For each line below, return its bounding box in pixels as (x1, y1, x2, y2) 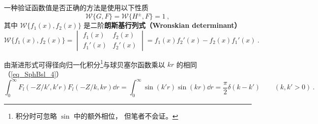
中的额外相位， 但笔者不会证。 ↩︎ (74, 110, 178, 121)
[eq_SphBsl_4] (11, 68, 57, 79)
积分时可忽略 (15, 110, 57, 121)
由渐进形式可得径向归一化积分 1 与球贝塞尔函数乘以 (4, 58, 165, 69)
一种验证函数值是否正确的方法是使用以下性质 (4, 2, 148, 12)
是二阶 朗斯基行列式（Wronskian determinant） (84, 20, 241, 30)
